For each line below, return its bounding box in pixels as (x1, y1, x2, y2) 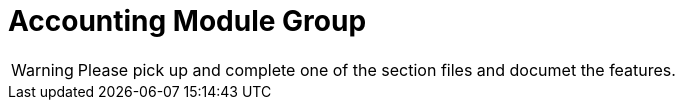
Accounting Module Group (8, 4, 367, 38)
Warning (11, 59, 74, 80)
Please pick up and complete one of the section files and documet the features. (77, 59, 676, 80)
